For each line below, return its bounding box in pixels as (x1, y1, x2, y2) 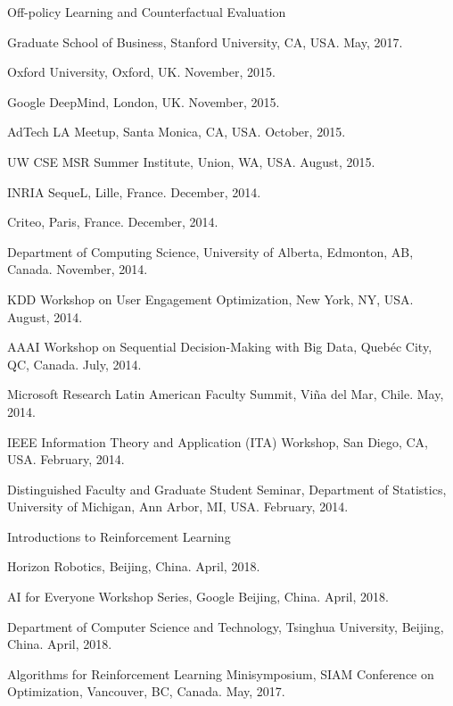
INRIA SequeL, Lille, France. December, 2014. (7, 182, 261, 201)
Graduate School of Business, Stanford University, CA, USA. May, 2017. (7, 32, 403, 51)
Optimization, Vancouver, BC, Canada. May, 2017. (7, 682, 285, 701)
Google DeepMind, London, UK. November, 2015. (7, 92, 280, 111)
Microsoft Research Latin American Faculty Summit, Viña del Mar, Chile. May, (7, 385, 444, 403)
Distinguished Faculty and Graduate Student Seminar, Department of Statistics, (7, 479, 447, 498)
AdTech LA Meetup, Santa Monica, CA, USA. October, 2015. (7, 122, 346, 141)
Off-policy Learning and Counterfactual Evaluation (7, 3, 286, 21)
